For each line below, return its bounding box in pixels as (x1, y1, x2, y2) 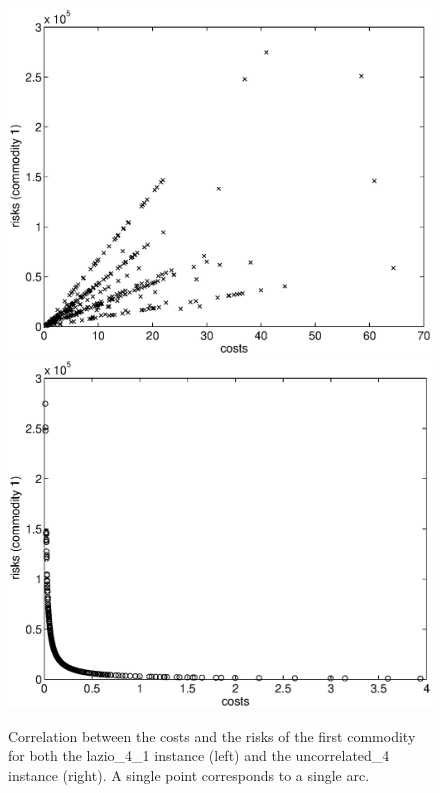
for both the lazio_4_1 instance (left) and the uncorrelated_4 (8, 745, 390, 766)
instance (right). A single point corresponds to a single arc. (8, 764, 370, 785)
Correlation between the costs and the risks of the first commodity (8, 725, 416, 746)
